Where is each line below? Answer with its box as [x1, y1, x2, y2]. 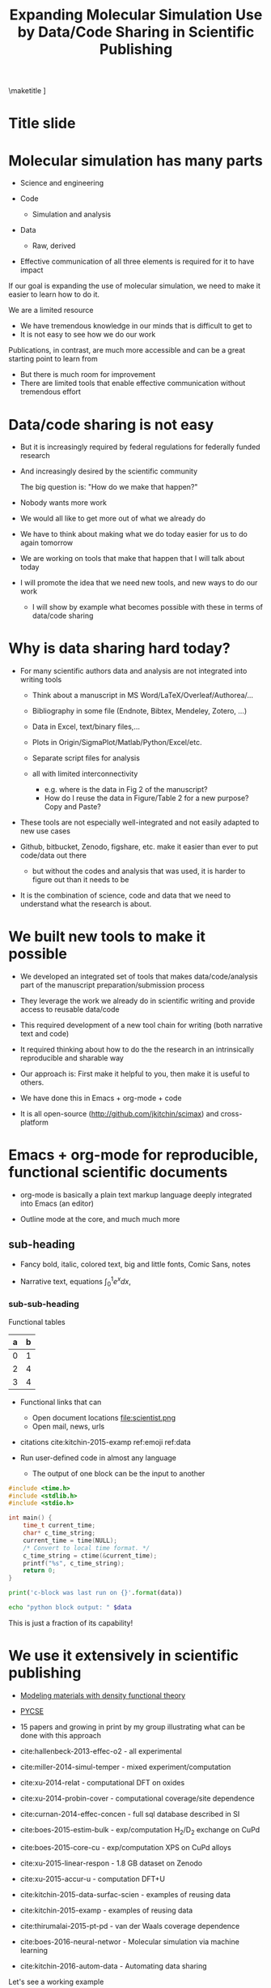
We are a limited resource [8, 306, 94, 315]
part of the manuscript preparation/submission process [19, 980, 205, 990]
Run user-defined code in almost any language [19, 1453, 176, 1463]
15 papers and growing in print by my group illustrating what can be [19, 1721, 245, 1732]
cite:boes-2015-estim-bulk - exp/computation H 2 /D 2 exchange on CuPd [19, 1824, 260, 1836]
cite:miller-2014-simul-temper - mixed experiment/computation [19, 1762, 231, 1772]
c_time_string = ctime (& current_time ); [23, 1551, 158, 1560]
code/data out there [19, 850, 87, 860]
